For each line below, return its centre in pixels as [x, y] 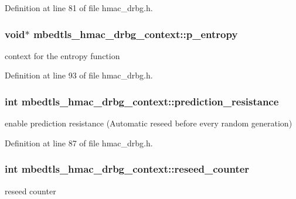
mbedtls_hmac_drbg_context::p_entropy [135, 34]
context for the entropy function [62, 55]
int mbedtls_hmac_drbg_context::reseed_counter [127, 169]
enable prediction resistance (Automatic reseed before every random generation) [149, 123]
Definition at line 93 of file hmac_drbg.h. [79, 75]
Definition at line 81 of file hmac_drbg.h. [79, 8]
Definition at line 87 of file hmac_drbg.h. [79, 143]
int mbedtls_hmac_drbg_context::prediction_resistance [142, 101]
